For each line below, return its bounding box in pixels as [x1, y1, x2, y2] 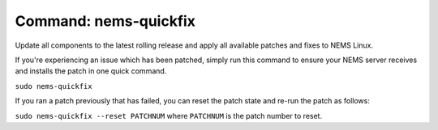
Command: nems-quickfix [15, 12, 196, 30]
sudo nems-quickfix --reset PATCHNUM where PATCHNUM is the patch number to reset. [15, 111, 323, 120]
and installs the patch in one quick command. [15, 66, 167, 76]
